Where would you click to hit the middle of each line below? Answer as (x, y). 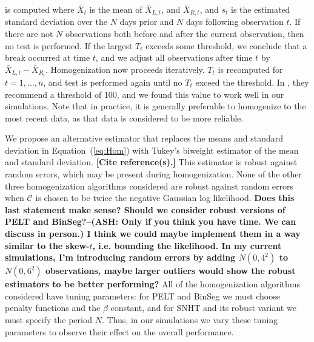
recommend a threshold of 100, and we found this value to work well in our (145, 94)
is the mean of (116, 9)
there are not (29, 34)
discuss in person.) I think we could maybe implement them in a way (153, 234)
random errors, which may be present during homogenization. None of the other (154, 174)
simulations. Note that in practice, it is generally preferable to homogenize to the (155, 106)
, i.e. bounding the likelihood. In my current (187, 245)
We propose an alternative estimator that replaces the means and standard (144, 138)
